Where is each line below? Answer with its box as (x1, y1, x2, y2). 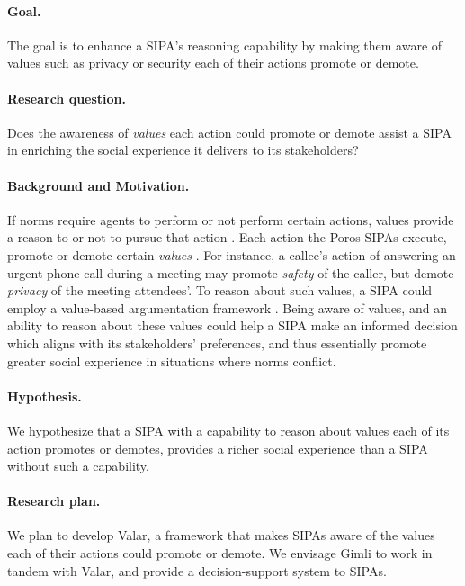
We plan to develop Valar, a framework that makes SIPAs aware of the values (7, 526, 435, 545)
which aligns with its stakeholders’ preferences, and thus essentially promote (7, 333, 427, 352)
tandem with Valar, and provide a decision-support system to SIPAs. (7, 561, 387, 580)
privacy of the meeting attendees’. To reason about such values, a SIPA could (7, 281, 433, 300)
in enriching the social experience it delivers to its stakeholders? (7, 140, 359, 159)
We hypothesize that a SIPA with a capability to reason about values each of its (7, 420, 450, 439)
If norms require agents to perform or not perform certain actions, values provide (7, 210, 454, 229)
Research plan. (7, 491, 101, 510)
